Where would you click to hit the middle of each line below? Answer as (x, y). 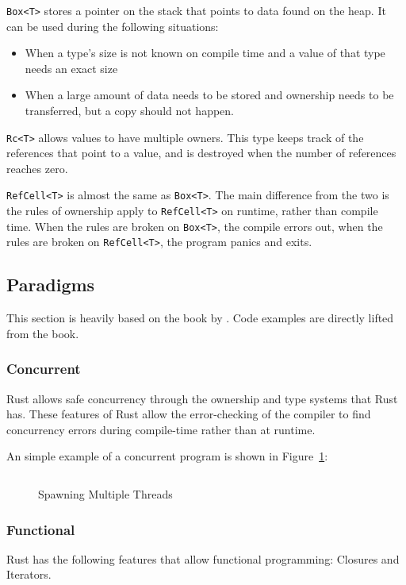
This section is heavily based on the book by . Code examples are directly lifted (200, 318)
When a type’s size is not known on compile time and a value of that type (205, 53)
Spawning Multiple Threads (105, 494)
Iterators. (29, 574)
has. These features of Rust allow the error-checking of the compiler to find (189, 414)
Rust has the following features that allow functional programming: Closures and (203, 558)
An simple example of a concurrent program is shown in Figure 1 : (167, 456)
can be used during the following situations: (113, 26)
